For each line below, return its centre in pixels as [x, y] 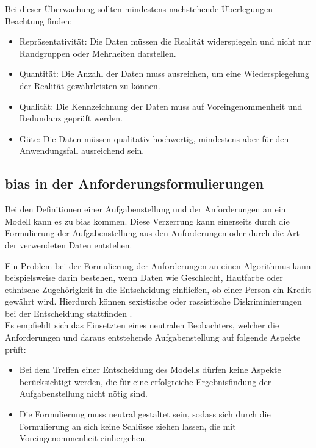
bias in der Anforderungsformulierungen [135, 183]
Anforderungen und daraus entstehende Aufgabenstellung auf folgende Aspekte [153, 337]
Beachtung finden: [39, 20]
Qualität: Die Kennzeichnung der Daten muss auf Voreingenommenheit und [161, 106]
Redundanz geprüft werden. [71, 118]
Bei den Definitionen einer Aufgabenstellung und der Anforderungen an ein [145, 209]
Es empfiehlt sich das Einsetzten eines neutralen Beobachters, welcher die [142, 325]
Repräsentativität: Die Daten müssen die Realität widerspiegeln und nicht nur [165, 41]
